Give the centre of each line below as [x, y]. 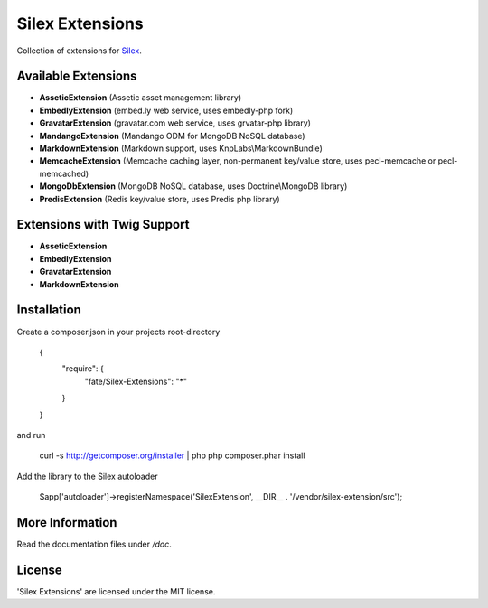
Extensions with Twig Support [103, 224]
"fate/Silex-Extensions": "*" [136, 381]
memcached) [64, 173]
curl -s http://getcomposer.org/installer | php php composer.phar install [172, 455]
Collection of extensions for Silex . [79, 51]
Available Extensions [77, 76]
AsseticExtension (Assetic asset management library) [141, 98]
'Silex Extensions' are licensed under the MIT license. [116, 591]
